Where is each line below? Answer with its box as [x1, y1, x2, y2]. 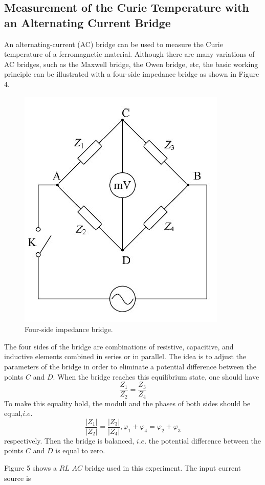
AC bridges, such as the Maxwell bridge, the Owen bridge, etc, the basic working [4, 58, 258, 69]
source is [4, 472, 31, 483]
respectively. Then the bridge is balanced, [4, 435, 135, 446]
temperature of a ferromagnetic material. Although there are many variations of [4, 49, 255, 59]
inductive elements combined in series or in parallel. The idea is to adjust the [4, 351, 246, 362]
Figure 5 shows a [4, 462, 57, 473]
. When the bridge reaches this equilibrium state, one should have [53, 371, 259, 382]
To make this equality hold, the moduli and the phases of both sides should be [4, 398, 251, 408]
